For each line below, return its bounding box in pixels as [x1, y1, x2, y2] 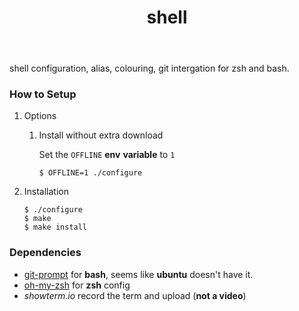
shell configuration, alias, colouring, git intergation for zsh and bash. [9, 62, 290, 75]
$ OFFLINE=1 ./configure [38, 168, 143, 178]
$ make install [23, 222, 88, 233]
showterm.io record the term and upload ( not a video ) [23, 289, 247, 301]
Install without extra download [38, 129, 164, 141]
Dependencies [9, 246, 82, 260]
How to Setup [9, 87, 77, 101]
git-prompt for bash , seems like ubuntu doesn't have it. [23, 268, 254, 280]
